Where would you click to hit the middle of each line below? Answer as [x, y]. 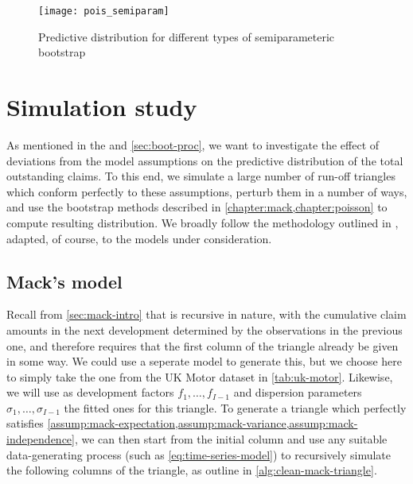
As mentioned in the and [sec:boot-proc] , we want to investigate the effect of [193, 144]
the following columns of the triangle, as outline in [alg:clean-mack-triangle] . [192, 470]
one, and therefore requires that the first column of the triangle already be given [203, 345]
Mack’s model [64, 281]
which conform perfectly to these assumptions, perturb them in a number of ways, [207, 191]
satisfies [25, 423]
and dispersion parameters [298, 392]
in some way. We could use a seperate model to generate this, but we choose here [205, 361]
